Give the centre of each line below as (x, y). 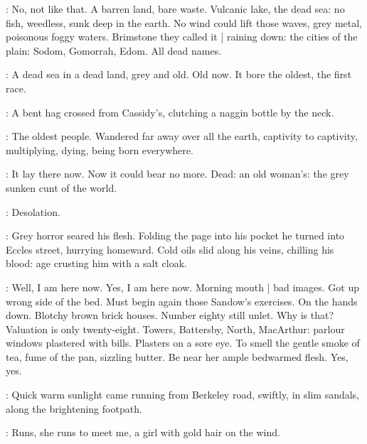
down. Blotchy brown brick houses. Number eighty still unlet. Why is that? (170, 315)
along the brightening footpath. (74, 408)
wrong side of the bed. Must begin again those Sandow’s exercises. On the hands (182, 301)
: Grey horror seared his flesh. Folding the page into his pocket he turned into (175, 235)
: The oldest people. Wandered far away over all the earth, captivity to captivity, (182, 136)
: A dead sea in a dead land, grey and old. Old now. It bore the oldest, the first (179, 74)
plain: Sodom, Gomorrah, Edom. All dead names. (114, 50)
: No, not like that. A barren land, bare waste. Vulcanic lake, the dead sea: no (175, 9)
